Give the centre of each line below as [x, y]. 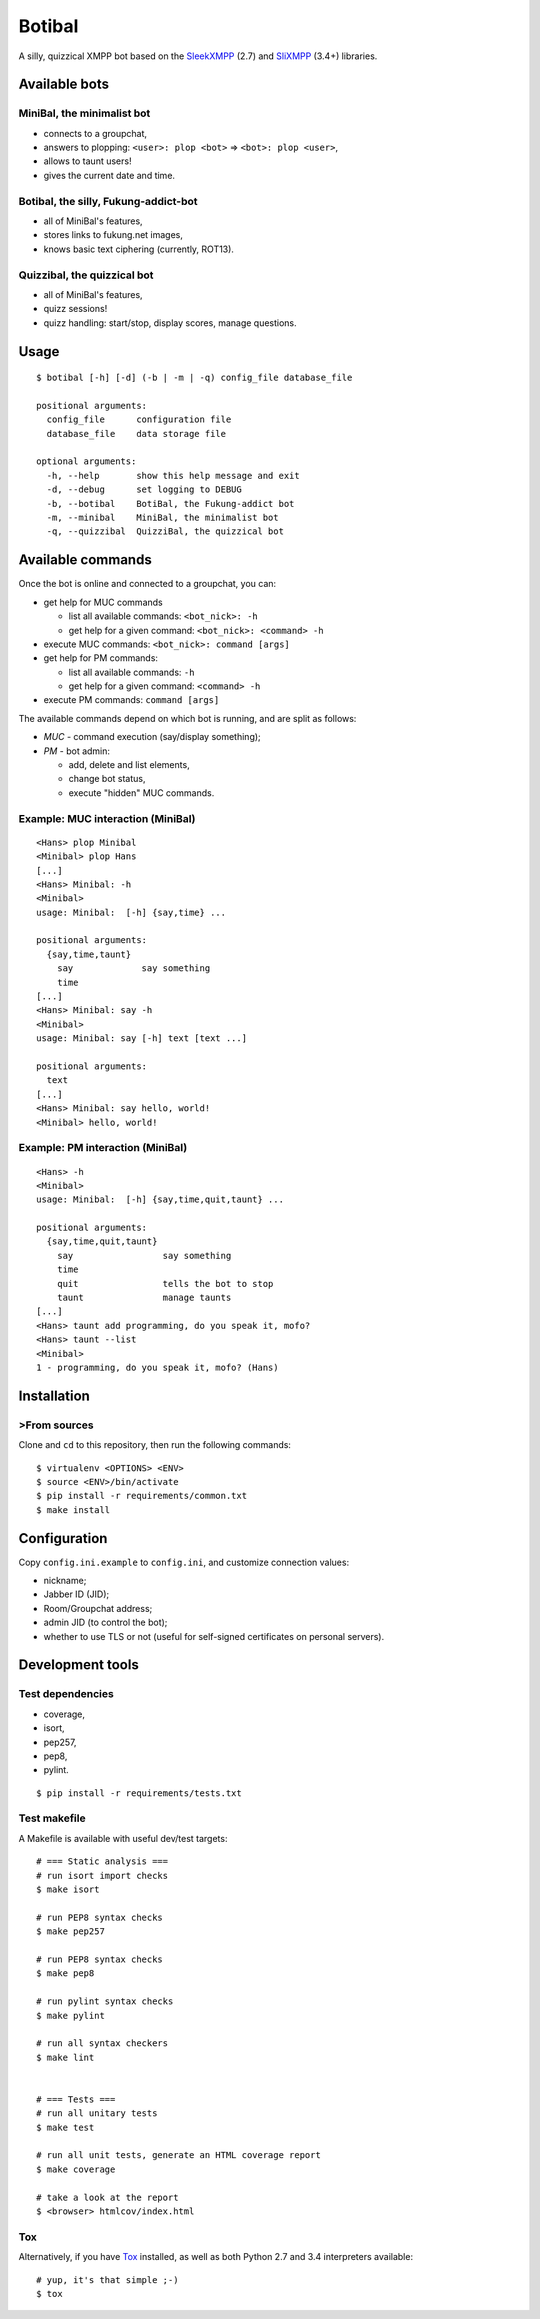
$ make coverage [76, 2169]
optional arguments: [86, 461]
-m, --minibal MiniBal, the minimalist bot [162, 518]
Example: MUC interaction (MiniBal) [107, 818]
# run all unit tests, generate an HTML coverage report [179, 2155]
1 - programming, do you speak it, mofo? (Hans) [157, 1367]
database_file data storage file [136, 433]
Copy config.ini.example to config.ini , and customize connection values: [184, 1562]
